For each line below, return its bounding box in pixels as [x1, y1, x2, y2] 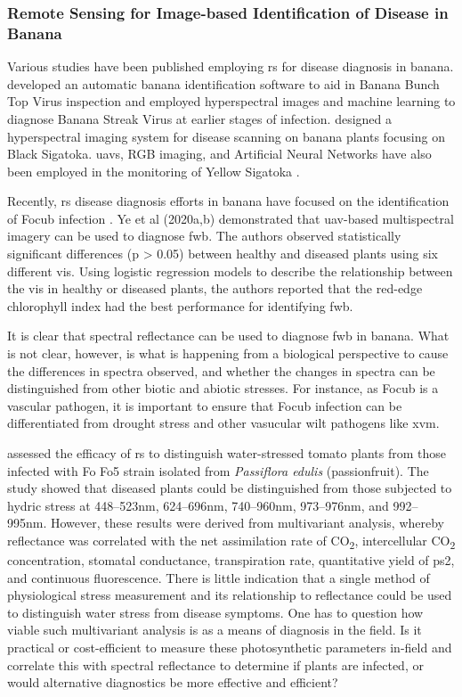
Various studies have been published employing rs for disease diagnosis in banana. [7, 57, 454, 76]
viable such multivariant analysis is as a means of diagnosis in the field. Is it [7, 620, 422, 639]
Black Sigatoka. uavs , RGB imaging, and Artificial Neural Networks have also [7, 144, 432, 163]
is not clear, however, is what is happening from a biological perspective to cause [7, 344, 449, 363]
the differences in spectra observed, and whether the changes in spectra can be [7, 361, 435, 380]
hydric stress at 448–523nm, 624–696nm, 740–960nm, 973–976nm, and [7, 496, 389, 514]
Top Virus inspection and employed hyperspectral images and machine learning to [7, 92, 456, 111]
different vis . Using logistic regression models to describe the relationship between [7, 261, 453, 280]
